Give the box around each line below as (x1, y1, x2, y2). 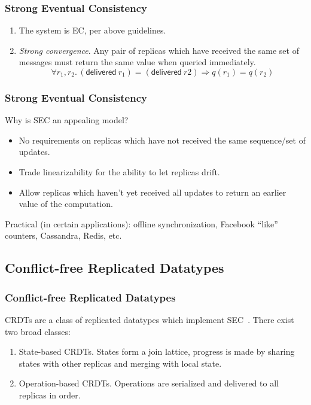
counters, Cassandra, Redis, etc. (5, 229, 122, 242)
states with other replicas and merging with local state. (19, 357, 222, 369)
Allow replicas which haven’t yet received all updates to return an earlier (19, 185, 286, 198)
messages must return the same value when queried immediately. (19, 56, 256, 68)
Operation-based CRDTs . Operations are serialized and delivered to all (19, 377, 279, 389)
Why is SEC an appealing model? (5, 114, 129, 126)
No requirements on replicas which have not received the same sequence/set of (19, 133, 306, 146)
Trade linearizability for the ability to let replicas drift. (19, 166, 220, 178)
